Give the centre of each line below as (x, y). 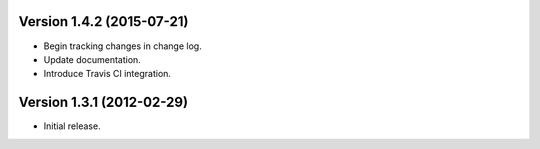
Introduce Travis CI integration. (107, 74)
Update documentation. (92, 59)
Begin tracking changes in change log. (122, 46)
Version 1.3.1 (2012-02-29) (103, 102)
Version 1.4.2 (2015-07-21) (103, 21)
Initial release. (72, 126)
